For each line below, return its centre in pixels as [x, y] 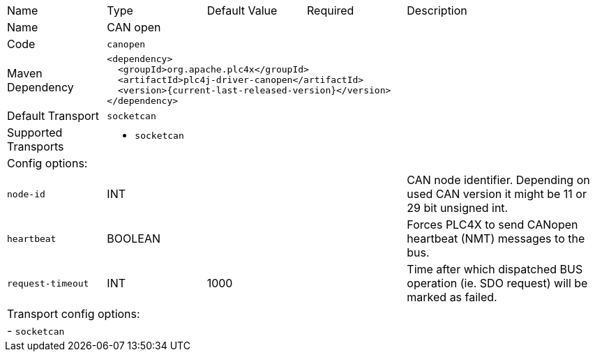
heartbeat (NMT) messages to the [496, 238]
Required [330, 10]
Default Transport [53, 116]
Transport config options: [74, 314]
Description [437, 10]
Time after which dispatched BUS [495, 269]
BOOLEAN [134, 238]
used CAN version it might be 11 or [497, 194]
